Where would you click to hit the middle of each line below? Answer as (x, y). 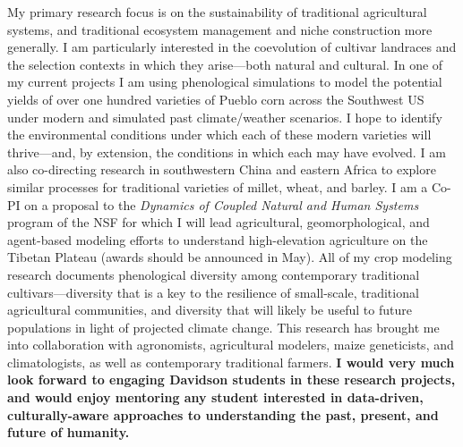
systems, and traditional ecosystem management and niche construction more (220, 29)
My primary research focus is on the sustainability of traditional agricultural (217, 12)
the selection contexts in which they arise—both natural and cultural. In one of (225, 64)
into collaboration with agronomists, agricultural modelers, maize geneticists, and (231, 345)
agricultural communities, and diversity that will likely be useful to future (210, 310)
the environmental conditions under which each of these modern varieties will (219, 135)
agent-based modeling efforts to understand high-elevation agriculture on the (218, 239)
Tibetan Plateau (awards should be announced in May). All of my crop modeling (230, 257)
